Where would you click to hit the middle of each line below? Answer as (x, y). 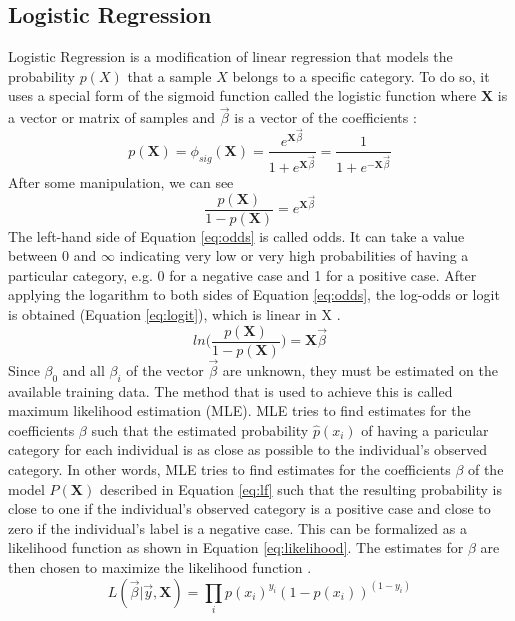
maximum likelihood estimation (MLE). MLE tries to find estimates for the (239, 410)
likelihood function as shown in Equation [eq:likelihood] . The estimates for (236, 547)
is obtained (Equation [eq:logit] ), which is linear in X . (174, 313)
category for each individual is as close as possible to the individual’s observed (248, 449)
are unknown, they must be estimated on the (360, 369)
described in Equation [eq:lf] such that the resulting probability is (300, 488)
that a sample (169, 75)
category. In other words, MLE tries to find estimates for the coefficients (229, 469)
